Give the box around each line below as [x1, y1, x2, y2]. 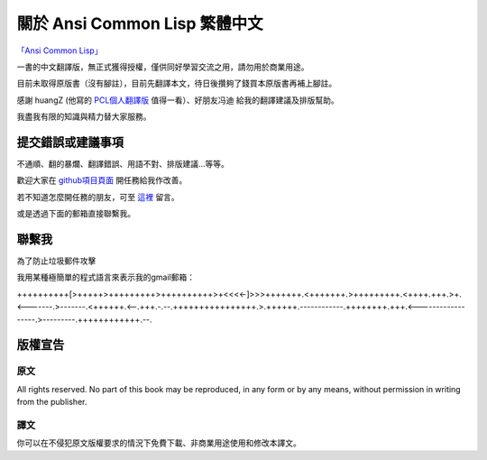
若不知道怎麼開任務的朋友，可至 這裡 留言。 [16, 191, 179, 202]
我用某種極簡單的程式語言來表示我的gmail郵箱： [16, 271, 196, 283]
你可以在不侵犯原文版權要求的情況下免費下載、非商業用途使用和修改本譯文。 [16, 437, 301, 448]
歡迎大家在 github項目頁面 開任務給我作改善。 [16, 175, 188, 186]
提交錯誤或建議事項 [16, 134, 124, 150]
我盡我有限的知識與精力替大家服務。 [16, 111, 152, 122]
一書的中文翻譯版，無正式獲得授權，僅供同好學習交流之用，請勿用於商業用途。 [16, 61, 309, 72]
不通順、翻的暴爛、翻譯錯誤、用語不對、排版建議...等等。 [16, 159, 230, 170]
